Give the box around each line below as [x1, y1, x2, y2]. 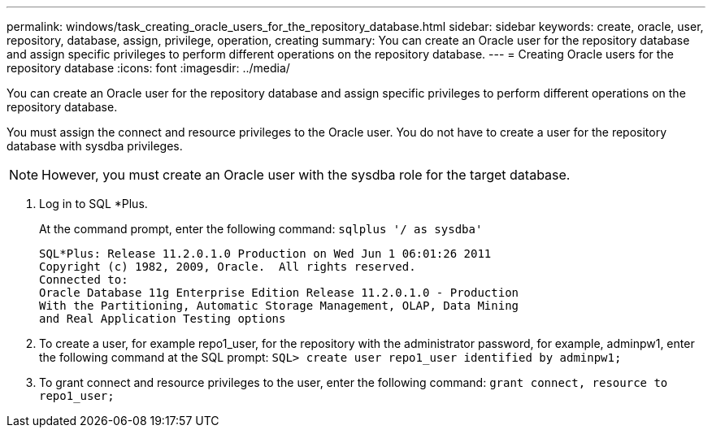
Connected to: [39, 273, 128, 286]
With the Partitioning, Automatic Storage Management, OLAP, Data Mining [39, 299, 519, 312]
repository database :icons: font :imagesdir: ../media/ [7, 61, 290, 75]
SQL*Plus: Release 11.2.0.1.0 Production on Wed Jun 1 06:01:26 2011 [39, 247, 492, 260]
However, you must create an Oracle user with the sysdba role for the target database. [41, 167, 571, 183]
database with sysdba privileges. [7, 139, 183, 153]
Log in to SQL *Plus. [39, 197, 148, 210]
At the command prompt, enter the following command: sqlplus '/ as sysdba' [39, 222, 483, 236]
